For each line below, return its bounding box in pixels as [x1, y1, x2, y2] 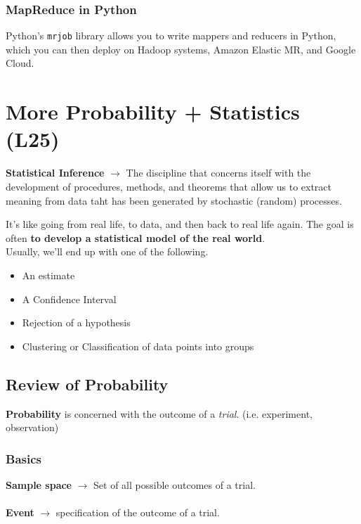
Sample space [6, 477, 72, 492]
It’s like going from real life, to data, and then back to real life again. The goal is [6, 217, 354, 231]
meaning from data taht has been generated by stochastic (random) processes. [6, 193, 342, 207]
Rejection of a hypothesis [22, 315, 131, 330]
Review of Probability [6, 373, 169, 395]
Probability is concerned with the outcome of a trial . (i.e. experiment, [6, 406, 313, 421]
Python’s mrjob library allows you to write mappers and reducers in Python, [6, 28, 336, 43]
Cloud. [6, 56, 34, 70]
